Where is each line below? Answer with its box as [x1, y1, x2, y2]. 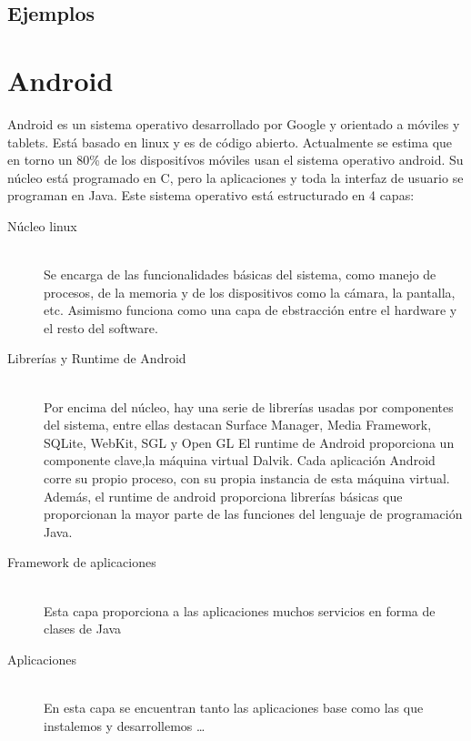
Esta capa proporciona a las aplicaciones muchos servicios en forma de [44, 601, 436, 620]
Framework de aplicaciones [7, 553, 156, 572]
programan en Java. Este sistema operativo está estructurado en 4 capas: [7, 186, 415, 205]
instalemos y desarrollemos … [44, 716, 205, 735]
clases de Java [44, 619, 122, 638]
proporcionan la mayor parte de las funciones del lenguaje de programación [44, 504, 463, 523]
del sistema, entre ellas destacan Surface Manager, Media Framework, [44, 415, 432, 434]
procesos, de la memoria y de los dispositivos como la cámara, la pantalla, [44, 282, 456, 301]
